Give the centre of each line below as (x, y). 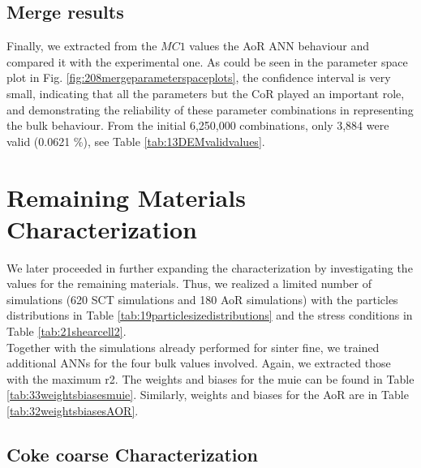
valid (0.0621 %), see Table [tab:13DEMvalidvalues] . (136, 141)
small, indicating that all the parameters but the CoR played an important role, (206, 93)
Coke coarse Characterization (133, 454)
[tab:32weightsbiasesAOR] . (73, 411)
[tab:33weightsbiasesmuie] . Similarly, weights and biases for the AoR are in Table (208, 395)
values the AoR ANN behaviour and (279, 46)
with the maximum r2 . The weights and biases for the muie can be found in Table (210, 378)
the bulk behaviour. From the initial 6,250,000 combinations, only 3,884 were (198, 125)
